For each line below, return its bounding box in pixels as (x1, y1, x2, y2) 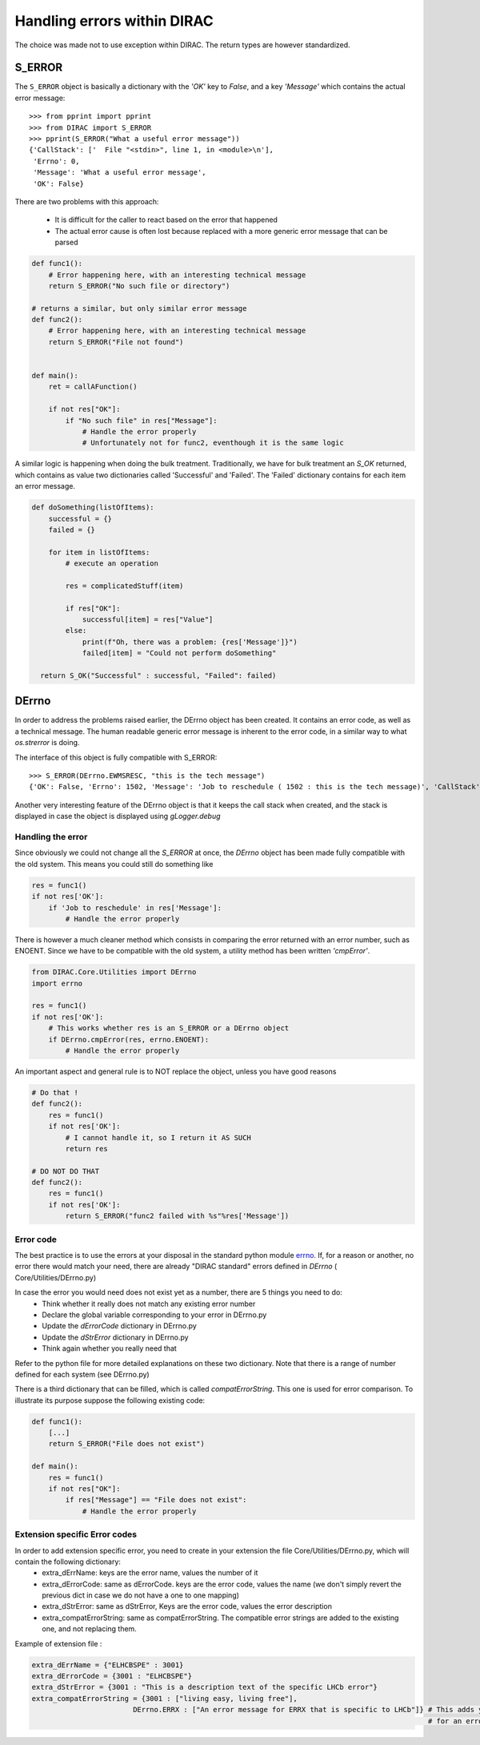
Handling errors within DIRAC (14, 12, 214, 30)
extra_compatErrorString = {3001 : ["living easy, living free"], (31, 1694, 298, 1703)
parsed (54, 237, 78, 248)
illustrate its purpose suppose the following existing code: (14, 1395, 206, 1405)
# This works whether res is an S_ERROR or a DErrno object (48, 1024, 290, 1033)
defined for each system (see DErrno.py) (14, 1369, 150, 1379)
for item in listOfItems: (48, 547, 150, 557)
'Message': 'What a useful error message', (33, 168, 207, 177)
